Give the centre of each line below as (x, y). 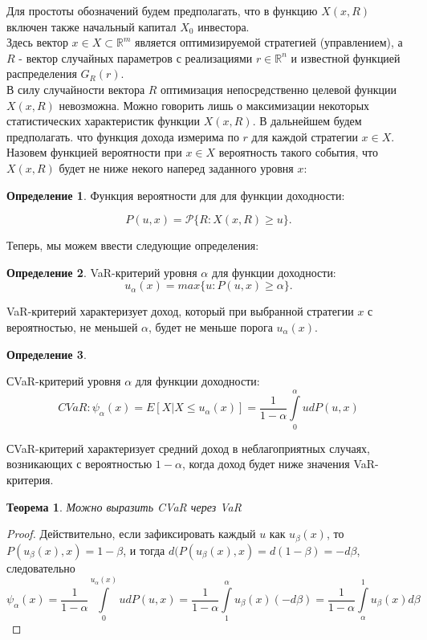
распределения (42, 73)
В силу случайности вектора (76, 89)
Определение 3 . (47, 354)
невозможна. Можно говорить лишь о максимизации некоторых (214, 105)
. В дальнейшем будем (307, 121)
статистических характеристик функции (104, 121)
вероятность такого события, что (299, 152)
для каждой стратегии (305, 136)
